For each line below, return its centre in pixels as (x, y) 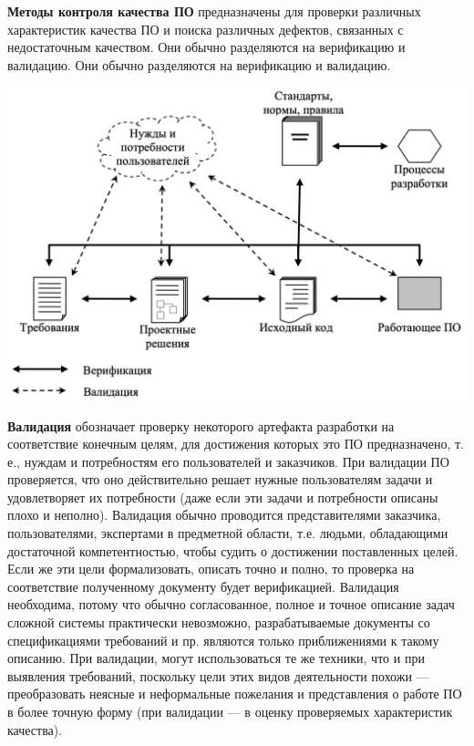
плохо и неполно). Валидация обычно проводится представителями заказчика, (224, 515)
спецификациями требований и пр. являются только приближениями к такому (223, 640)
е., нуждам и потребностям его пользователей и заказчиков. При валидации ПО (228, 461)
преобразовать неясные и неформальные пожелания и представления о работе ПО (235, 694)
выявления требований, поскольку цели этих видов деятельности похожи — (218, 675)
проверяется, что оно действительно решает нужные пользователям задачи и (220, 479)
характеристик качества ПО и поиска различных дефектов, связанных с (206, 29)
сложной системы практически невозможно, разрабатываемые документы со (219, 622)
